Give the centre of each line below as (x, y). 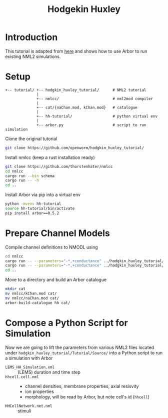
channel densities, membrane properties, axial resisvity (82, 386)
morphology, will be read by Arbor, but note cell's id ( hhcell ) (87, 396)
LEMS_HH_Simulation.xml (30, 367)
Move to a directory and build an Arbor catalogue (56, 280)
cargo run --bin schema (30, 176)
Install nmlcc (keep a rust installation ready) (50, 157)
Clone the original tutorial (31, 138)
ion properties (39, 391)
